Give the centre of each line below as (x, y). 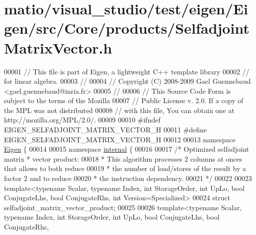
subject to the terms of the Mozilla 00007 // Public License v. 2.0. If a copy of (124, 100)
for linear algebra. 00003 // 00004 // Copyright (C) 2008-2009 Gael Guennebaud (128, 81)
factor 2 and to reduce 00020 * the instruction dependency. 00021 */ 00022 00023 (128, 178)
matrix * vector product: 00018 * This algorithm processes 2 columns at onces (123, 158)
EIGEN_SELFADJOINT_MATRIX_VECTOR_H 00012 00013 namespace (120, 139)
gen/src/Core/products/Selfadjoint (127, 28)
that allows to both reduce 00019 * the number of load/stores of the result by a (125, 168)
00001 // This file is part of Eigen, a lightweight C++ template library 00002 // (127, 71)
